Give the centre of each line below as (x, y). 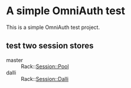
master (15, 60)
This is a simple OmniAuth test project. (53, 27)
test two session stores (50, 46)
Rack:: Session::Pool (45, 66)
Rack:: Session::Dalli (45, 79)
